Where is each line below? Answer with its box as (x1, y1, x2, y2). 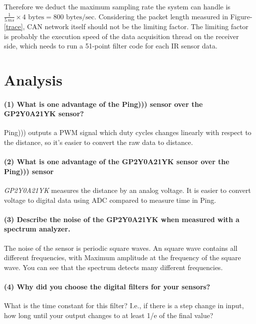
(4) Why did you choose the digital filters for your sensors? (4, 281, 211, 291)
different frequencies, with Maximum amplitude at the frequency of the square (4, 252, 241, 263)
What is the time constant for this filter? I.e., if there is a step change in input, (4, 300, 244, 311)
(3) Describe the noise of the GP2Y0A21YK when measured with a (4, 214, 240, 224)
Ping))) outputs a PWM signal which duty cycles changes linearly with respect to (4, 127, 252, 138)
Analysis (4, 69, 63, 90)
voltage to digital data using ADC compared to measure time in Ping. (4, 194, 216, 205)
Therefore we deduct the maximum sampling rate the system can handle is (4, 1, 231, 11)
